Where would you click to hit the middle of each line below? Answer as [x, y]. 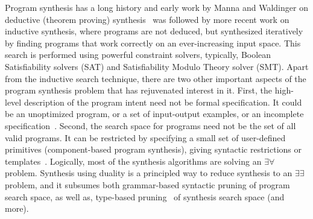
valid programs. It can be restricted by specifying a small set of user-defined [145, 137]
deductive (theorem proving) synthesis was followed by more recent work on [147, 19]
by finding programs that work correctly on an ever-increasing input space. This [153, 43]
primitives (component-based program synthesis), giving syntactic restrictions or [153, 149]
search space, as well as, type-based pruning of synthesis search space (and [145, 196]
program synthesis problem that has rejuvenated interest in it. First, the [139, 90]
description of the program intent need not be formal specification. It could [163, 102]
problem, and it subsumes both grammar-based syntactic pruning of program [147, 184]
